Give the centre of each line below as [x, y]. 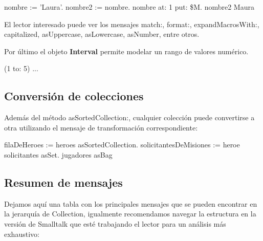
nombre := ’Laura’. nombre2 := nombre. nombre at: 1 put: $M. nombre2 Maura [129, 7]
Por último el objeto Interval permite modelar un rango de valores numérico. [126, 51]
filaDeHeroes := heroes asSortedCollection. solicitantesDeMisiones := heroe [122, 145]
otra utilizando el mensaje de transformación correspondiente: [101, 127]
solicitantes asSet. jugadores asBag [58, 154]
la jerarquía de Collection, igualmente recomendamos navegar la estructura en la [130, 214]
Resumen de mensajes [63, 182]
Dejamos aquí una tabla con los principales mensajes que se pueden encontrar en [131, 203]
